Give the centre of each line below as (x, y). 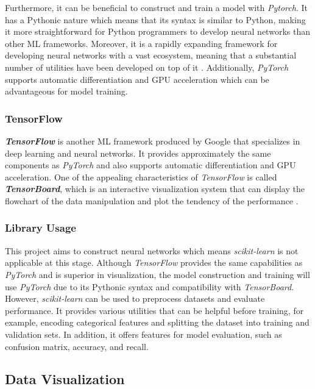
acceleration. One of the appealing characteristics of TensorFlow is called (141, 177)
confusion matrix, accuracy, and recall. (77, 346)
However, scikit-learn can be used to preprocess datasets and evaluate (135, 298)
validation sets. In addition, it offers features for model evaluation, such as (143, 334)
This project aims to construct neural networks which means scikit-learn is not (152, 250)
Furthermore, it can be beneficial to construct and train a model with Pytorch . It (156, 7)
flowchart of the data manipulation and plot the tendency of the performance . (152, 200)
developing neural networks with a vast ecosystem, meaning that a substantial (151, 55)
